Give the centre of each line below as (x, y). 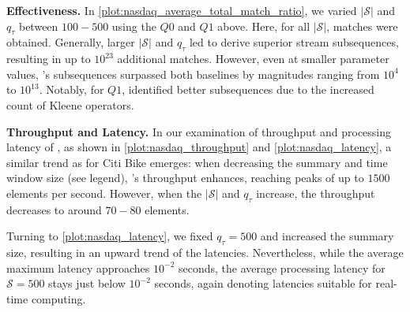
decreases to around (54, 209)
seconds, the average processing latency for (282, 267)
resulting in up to (49, 59)
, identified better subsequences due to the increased (248, 89)
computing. (58, 298)
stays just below (87, 283)
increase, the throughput (316, 193)
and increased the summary (327, 236)
